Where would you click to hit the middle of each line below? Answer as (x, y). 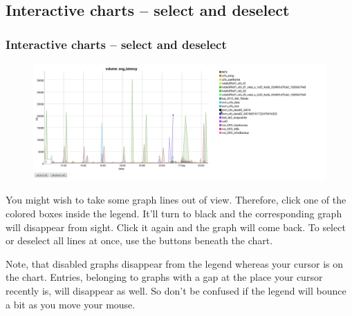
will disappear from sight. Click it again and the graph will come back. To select (176, 227)
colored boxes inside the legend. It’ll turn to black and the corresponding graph (174, 213)
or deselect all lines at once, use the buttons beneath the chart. (139, 240)
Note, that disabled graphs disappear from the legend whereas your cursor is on (175, 263)
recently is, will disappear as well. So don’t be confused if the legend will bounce (176, 290)
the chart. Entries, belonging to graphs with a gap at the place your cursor (164, 277)
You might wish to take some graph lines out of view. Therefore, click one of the (176, 200)
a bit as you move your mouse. (71, 304)
